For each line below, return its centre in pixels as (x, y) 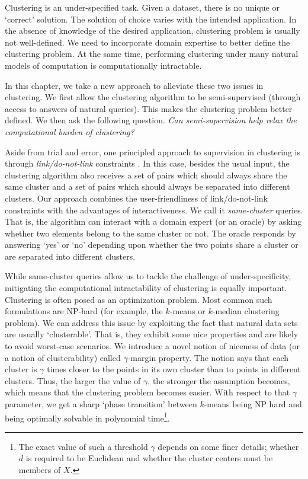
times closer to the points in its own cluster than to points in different (174, 369)
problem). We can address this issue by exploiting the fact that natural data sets (151, 322)
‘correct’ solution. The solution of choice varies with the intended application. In (151, 19)
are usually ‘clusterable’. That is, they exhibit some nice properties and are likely (152, 334)
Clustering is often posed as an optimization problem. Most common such (139, 299)
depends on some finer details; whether (228, 446)
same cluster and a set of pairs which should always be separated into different (147, 186)
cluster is (21, 369)
